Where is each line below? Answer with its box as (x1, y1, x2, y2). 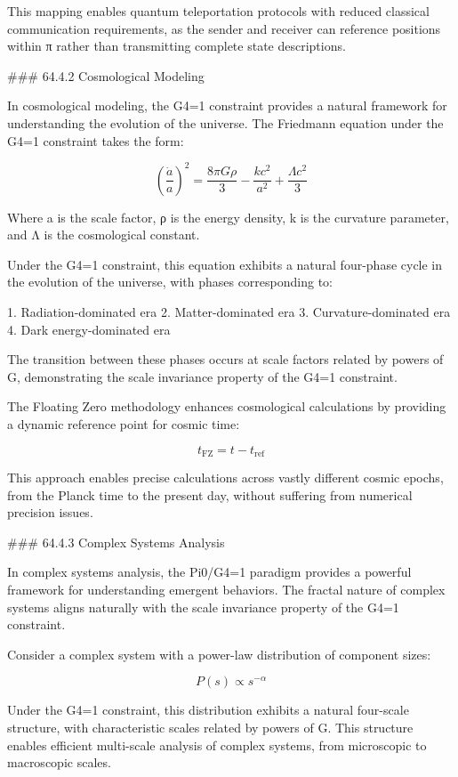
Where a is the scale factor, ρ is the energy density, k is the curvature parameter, (7, 207, 449, 226)
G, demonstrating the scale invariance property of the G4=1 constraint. (7, 367, 398, 385)
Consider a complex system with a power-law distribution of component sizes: (7, 644, 431, 663)
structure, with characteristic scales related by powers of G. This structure (7, 717, 414, 736)
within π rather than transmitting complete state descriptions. (7, 36, 346, 55)
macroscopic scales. (7, 753, 111, 772)
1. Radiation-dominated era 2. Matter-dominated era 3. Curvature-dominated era (7, 303, 451, 321)
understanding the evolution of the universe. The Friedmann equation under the (7, 113, 444, 132)
